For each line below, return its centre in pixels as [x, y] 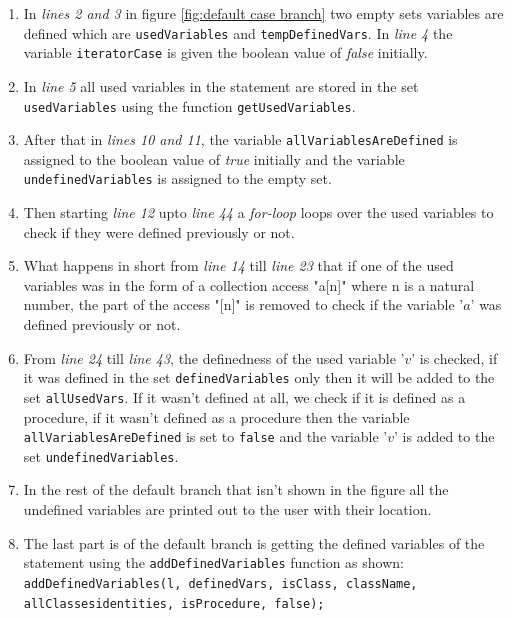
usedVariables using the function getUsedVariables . [189, 105]
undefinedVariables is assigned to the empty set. [177, 178]
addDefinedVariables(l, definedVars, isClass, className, [220, 583]
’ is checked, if [454, 357]
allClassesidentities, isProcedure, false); [174, 603]
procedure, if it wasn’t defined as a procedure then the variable [216, 416]
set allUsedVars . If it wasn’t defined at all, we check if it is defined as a [244, 396]
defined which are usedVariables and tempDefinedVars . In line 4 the [238, 32]
